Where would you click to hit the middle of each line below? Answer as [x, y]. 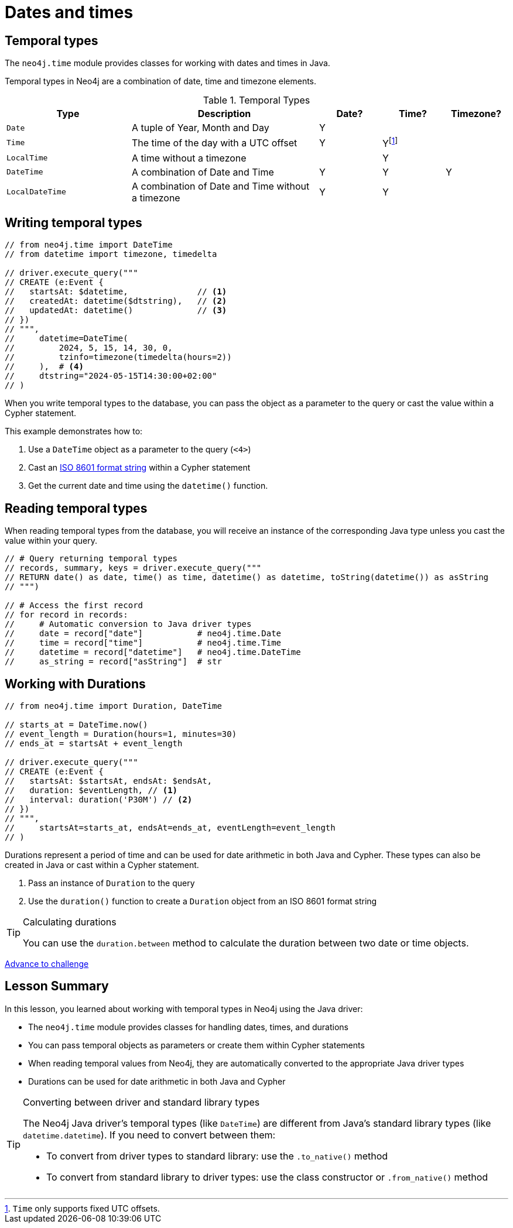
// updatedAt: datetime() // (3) [116, 311]
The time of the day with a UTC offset [215, 143]
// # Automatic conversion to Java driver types [128, 624]
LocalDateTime [36, 192]
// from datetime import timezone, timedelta [111, 254]
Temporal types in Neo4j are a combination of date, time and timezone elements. [161, 81]
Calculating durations [70, 922]
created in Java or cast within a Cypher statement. [102, 865]
